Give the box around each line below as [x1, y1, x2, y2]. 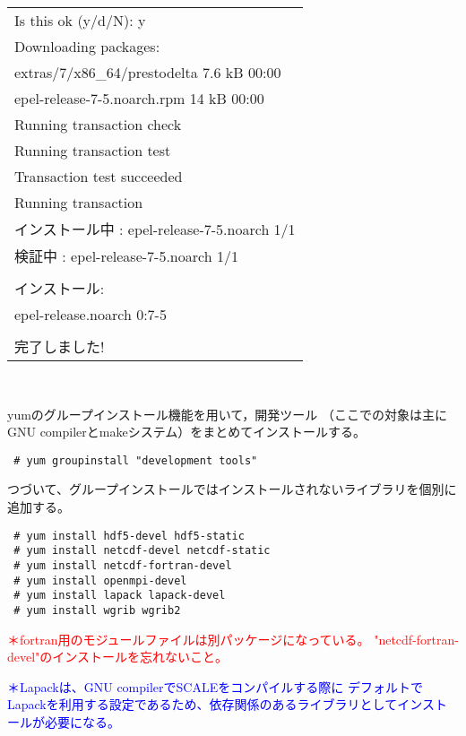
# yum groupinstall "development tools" [13, 454, 258, 467]
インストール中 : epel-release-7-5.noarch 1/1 [14, 219, 296, 239]
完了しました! [14, 336, 105, 357]
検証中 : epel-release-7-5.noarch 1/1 [14, 246, 238, 266]
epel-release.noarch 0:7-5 [14, 304, 167, 325]
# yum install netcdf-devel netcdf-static [13, 544, 271, 558]
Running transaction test [14, 140, 171, 160]
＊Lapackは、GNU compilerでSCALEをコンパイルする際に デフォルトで [7, 677, 423, 696]
